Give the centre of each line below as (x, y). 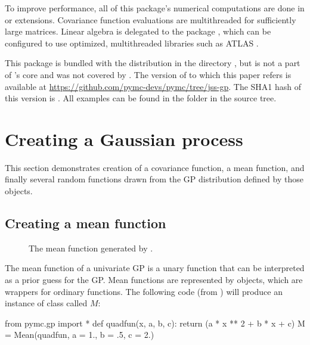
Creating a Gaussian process (124, 139)
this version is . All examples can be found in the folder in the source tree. (141, 98)
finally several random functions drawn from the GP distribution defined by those (154, 179)
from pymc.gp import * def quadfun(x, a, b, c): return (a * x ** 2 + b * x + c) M (155, 323)
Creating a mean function (86, 223)
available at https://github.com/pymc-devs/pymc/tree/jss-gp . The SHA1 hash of (153, 86)
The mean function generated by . (91, 248)
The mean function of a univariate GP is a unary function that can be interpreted (155, 268)
